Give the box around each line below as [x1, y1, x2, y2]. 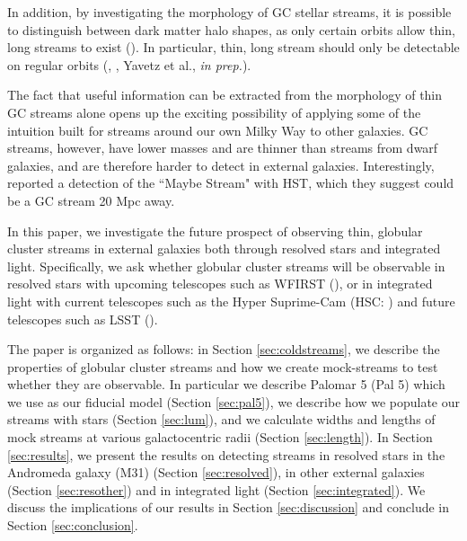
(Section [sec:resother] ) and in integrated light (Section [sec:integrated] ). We [7, 480, 426, 499]
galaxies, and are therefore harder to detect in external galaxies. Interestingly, [7, 155, 435, 174]
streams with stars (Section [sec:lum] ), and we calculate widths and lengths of [7, 410, 436, 429]
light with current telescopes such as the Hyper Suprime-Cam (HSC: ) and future [7, 291, 455, 310]
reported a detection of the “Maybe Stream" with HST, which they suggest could [7, 173, 454, 192]
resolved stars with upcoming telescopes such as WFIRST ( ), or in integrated [7, 274, 433, 293]
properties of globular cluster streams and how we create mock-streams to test [7, 357, 438, 376]
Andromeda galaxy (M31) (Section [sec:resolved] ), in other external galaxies [7, 463, 425, 482]
